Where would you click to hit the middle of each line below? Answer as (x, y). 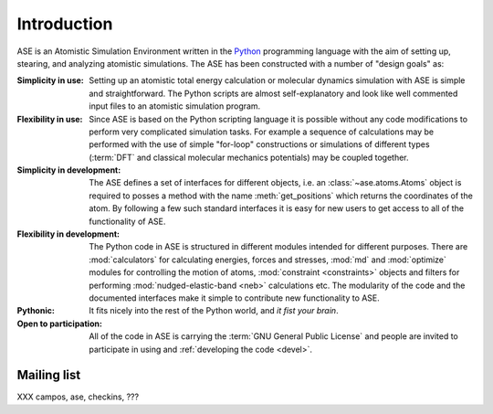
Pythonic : (36, 311)
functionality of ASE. (127, 221)
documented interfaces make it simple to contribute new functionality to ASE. (235, 298)
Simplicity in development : (69, 170)
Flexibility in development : (68, 234)
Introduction (65, 24)
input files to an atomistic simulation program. (175, 106)
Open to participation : (59, 324)
